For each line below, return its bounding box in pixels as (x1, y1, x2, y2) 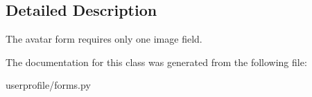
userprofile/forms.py (6, 78, 91, 92)
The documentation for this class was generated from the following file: (6, 54, 307, 69)
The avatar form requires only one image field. (6, 32, 202, 46)
